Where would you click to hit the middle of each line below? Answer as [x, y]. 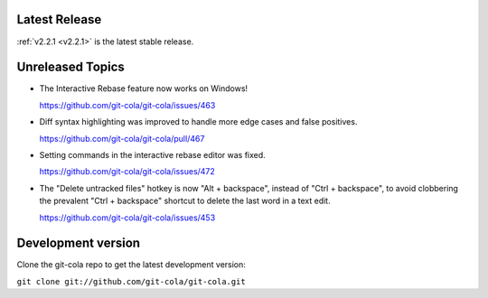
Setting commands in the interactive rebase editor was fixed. [152, 154]
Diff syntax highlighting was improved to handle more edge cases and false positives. [198, 122]
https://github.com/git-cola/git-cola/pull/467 [122, 138]
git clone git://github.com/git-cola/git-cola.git [131, 281]
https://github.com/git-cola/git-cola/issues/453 [127, 218]
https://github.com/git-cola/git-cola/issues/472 [127, 172]
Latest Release [59, 19]
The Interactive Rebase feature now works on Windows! [144, 88]
